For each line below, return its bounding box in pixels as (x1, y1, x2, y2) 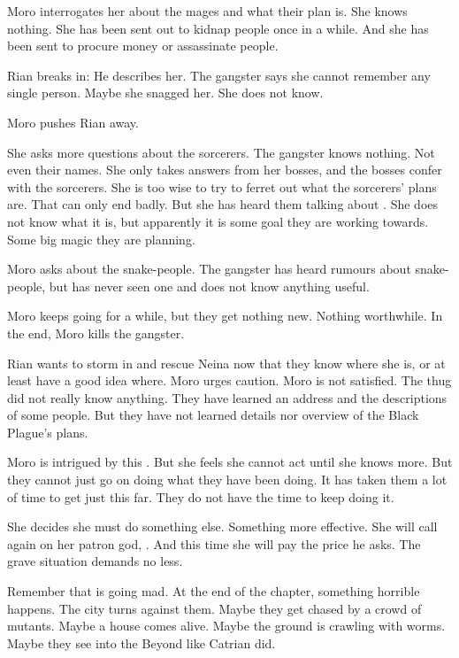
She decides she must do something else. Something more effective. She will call (7, 517, 438, 536)
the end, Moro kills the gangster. (7, 323, 185, 342)
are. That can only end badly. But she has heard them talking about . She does (7, 195, 439, 213)
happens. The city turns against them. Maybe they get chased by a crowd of (7, 599, 422, 617)
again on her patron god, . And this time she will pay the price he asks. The (7, 534, 421, 553)
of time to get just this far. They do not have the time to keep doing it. (7, 487, 394, 506)
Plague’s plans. (7, 422, 88, 441)
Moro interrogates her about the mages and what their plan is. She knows (7, 2, 408, 19)
